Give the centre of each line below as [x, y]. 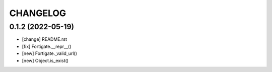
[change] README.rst [45, 39]
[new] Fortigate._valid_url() [50, 53]
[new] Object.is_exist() [45, 60]
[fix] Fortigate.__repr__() [47, 46]
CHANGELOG [38, 13]
